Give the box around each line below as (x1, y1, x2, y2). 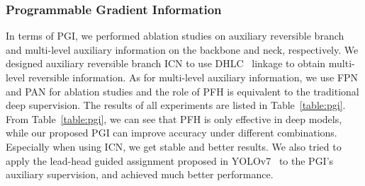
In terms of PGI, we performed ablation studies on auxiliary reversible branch (6, 28, 344, 43)
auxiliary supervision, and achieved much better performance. (6, 167, 274, 182)
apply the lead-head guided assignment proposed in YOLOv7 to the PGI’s (6, 153, 334, 168)
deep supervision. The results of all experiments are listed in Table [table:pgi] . (6, 98, 346, 112)
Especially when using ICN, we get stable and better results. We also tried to (6, 139, 342, 153)
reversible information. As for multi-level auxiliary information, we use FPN (28, 70, 359, 84)
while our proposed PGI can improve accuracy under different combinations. (6, 125, 337, 140)
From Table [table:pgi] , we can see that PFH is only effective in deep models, (6, 111, 342, 126)
